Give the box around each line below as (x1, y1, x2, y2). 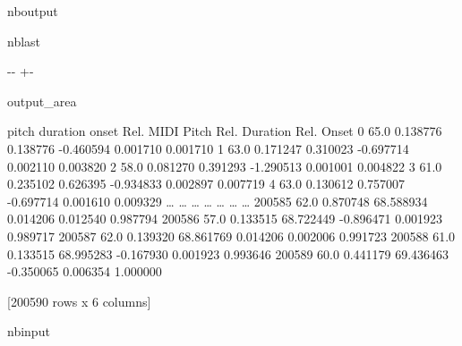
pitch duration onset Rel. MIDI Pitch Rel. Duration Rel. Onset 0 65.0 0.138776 (7, 122, 442, 140)
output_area (7, 91, 77, 110)
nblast (7, 31, 41, 50)
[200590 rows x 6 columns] (7, 291, 151, 310)
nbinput (7, 322, 50, 341)
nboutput (7, 2, 58, 20)
